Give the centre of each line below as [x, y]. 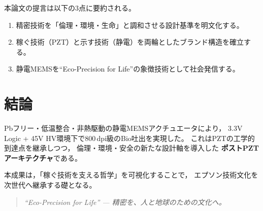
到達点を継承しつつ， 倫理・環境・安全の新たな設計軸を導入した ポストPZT [131, 148]
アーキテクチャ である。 [43, 157]
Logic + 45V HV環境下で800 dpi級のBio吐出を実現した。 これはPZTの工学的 [129, 138]
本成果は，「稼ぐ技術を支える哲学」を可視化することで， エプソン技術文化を [131, 175]
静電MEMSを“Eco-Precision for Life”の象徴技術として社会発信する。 [128, 69]
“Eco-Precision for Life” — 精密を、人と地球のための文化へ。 [125, 202]
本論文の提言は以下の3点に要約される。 [70, 8]
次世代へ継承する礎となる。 [50, 185]
